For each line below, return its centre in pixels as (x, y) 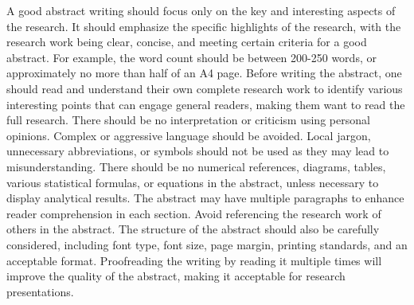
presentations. (40, 291)
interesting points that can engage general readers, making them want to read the (206, 104)
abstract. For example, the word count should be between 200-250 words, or (191, 57)
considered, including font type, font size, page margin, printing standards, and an (207, 244)
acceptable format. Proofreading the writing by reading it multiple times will (194, 260)
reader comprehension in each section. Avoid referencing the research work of (194, 213)
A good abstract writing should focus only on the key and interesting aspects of (201, 10)
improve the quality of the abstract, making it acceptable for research (176, 276)
